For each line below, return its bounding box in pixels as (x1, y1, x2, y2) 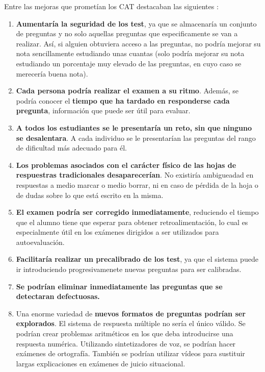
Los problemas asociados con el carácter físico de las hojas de (16, 159, 236, 170)
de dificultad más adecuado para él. (16, 142, 127, 153)
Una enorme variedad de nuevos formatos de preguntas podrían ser (16, 308, 246, 318)
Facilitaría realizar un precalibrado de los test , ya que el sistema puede (16, 254, 258, 264)
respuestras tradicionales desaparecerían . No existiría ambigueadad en (16, 169, 254, 180)
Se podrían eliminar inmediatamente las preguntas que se (16, 281, 223, 291)
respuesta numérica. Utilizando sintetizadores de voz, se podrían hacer (16, 338, 236, 349)
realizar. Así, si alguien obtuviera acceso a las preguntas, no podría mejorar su (16, 38, 261, 48)
